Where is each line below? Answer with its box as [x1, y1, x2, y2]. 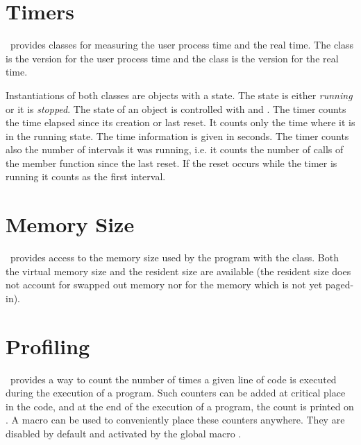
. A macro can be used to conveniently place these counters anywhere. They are [6, 412, 345, 427]
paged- [325, 277, 354, 292]
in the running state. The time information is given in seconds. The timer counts [6, 128, 349, 143]
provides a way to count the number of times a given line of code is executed [10, 372, 337, 386]
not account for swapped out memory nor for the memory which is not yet [6, 277, 323, 292]
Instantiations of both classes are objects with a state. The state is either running [6, 87, 353, 102]
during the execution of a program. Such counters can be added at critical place [6, 385, 346, 400]
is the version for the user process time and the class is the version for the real [6, 51, 339, 65]
